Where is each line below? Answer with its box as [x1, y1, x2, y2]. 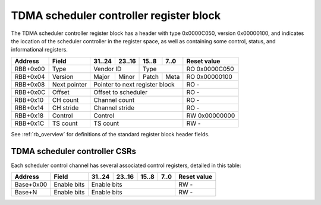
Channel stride [93, 104, 135, 112]
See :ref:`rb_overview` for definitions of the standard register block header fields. [11, 130, 210, 137]
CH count [52, 95, 79, 104]
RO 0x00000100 [186, 72, 233, 81]
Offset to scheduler [93, 88, 148, 96]
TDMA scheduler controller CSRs [11, 146, 137, 156]
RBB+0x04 [14, 72, 45, 81]
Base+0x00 [14, 181, 48, 189]
